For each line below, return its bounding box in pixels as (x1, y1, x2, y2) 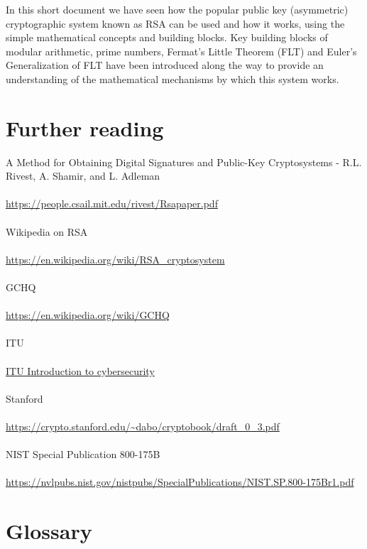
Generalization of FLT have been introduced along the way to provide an (6, 58, 324, 72)
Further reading (6, 113, 164, 142)
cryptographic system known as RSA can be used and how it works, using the (6, 16, 345, 31)
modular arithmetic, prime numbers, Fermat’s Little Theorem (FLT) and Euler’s (6, 43, 357, 58)
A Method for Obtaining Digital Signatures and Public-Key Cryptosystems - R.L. (6, 154, 362, 169)
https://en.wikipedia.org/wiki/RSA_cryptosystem (6, 251, 225, 266)
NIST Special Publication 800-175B (6, 447, 160, 462)
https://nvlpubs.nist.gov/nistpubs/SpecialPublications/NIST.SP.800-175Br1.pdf (6, 474, 354, 489)
